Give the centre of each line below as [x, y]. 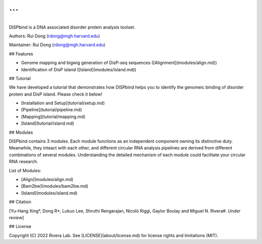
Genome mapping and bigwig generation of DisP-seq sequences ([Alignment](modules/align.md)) [119, 63]
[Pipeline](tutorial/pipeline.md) [52, 110]
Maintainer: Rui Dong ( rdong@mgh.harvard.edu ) [57, 45]
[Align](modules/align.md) [47, 179]
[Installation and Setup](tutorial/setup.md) [63, 103]
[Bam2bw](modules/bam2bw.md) [55, 186]
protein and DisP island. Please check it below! [56, 94]
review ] [16, 217]
